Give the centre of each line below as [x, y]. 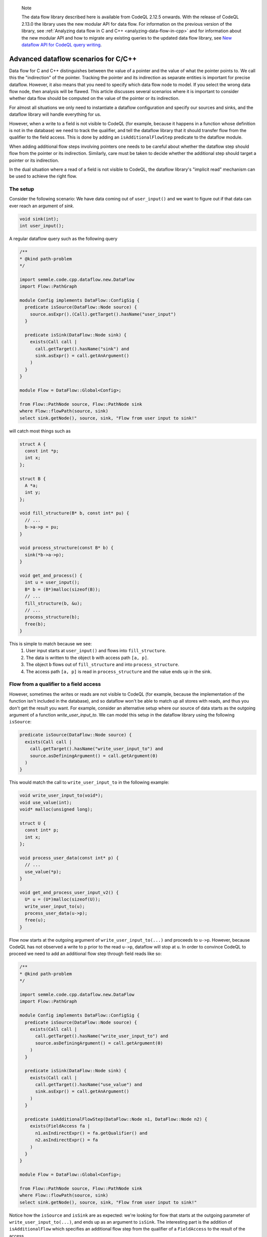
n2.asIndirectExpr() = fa [67, 1140]
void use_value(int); [46, 802]
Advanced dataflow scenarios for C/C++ [73, 59]
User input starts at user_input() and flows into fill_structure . [96, 651]
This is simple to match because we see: [50, 644]
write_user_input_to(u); [55, 906]
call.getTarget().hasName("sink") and [82, 349]
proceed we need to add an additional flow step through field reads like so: [86, 954]
